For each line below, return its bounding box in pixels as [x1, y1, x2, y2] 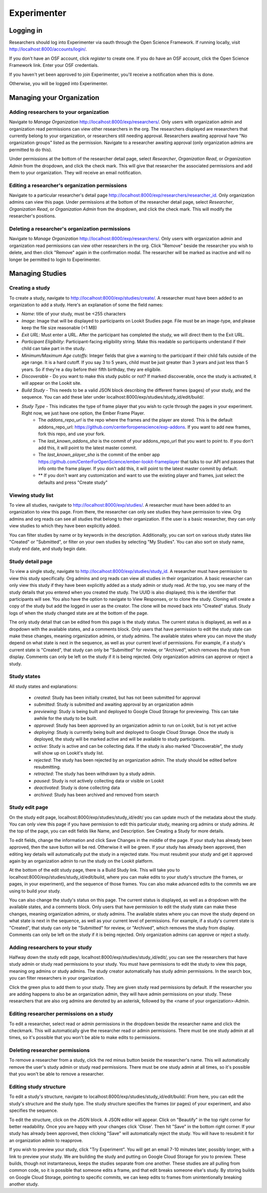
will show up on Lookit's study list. [34, 750, 104, 756]
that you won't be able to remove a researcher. [9, 1071, 105, 1077]
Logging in [9, 26, 43, 35]
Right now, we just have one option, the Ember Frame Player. [21, 410, 145, 416]
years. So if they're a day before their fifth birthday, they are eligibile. [21, 366, 162, 372]
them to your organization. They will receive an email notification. [9, 169, 142, 175]
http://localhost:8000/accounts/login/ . [9, 46, 87, 52]
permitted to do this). [9, 147, 52, 153]
